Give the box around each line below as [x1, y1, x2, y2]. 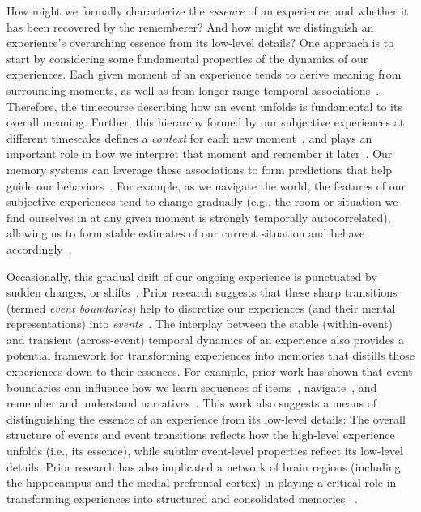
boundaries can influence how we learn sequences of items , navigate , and [6, 378, 377, 395]
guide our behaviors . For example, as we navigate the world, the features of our [6, 177, 406, 194]
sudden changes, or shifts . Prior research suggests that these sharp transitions [6, 284, 398, 301]
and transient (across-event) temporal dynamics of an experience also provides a [6, 331, 405, 348]
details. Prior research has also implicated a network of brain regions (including [6, 458, 401, 475]
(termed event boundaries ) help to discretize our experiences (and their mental [6, 299, 396, 316]
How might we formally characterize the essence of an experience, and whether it [6, 2, 409, 19]
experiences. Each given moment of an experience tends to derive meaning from [6, 66, 402, 83]
